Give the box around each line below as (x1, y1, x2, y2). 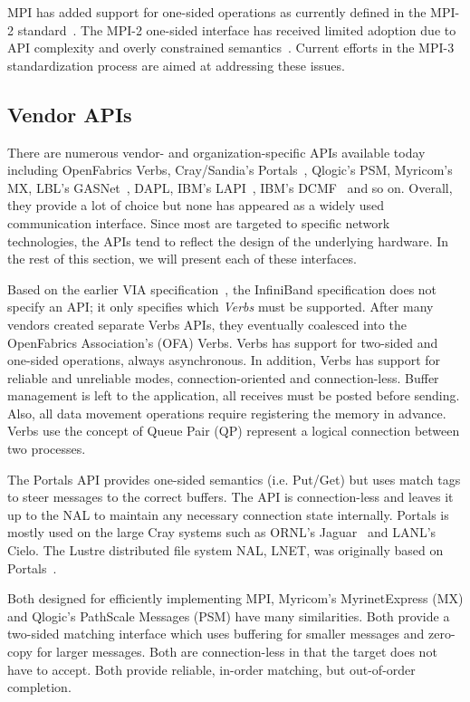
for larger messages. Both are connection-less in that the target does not (36, 642, 437, 661)
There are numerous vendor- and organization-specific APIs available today (7, 142, 426, 161)
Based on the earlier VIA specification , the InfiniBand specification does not (7, 279, 437, 298)
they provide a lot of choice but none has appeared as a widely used (7, 196, 385, 215)
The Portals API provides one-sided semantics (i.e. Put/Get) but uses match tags (7, 469, 461, 488)
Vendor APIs (7, 100, 132, 128)
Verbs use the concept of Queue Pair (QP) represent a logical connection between (7, 421, 460, 440)
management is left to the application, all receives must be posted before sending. (7, 386, 460, 405)
